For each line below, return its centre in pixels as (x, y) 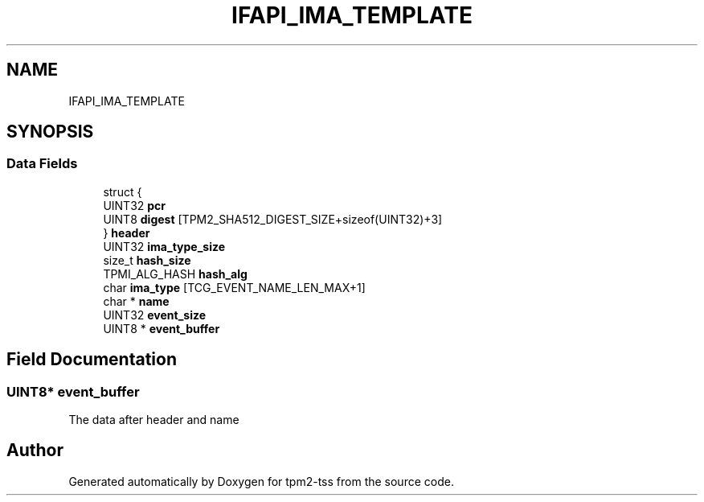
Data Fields (42, 164)
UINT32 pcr (135, 205)
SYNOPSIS (50, 132)
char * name (136, 301)
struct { (123, 191)
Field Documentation (92, 360)
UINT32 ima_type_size (164, 246)
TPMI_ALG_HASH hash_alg (175, 274)
